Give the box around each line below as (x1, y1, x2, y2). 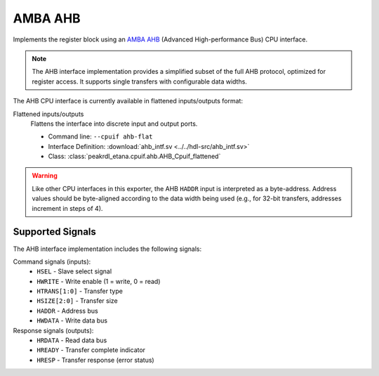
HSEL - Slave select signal (36, 267, 112, 275)
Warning (32, 171, 58, 180)
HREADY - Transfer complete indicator (36, 346, 146, 354)
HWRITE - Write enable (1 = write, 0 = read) (36, 277, 161, 285)
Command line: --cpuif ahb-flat (48, 132, 153, 141)
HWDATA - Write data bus (36, 316, 108, 325)
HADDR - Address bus (36, 306, 98, 315)
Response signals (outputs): (13, 326, 94, 335)
